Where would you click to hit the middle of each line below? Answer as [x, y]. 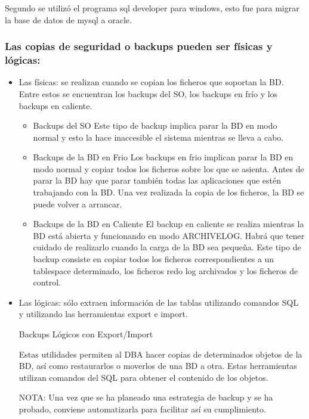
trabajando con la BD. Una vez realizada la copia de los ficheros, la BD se [169, 192]
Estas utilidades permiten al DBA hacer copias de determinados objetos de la [160, 354]
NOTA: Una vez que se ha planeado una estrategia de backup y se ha [146, 397]
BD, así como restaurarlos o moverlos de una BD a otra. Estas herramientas [158, 366]
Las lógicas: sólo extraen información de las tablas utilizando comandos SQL [159, 302]
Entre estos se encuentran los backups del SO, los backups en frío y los [148, 93]
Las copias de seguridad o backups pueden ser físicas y [139, 46]
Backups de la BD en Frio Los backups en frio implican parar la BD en [163, 157]
